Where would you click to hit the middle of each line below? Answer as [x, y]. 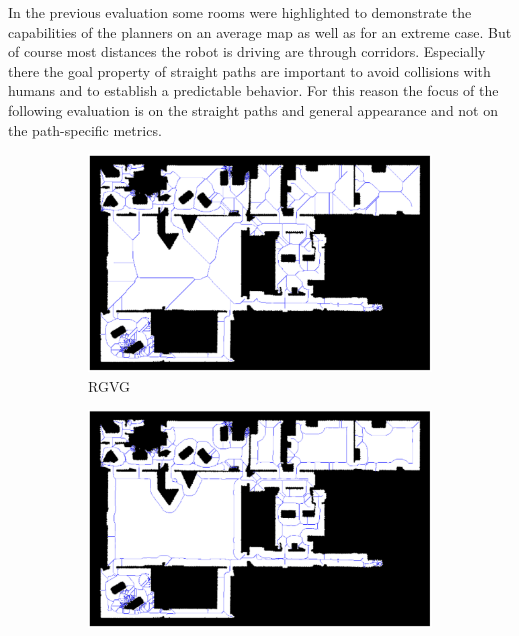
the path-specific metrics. [85, 129]
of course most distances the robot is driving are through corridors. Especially [247, 51]
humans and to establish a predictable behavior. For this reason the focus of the [253, 90]
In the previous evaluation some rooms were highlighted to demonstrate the [240, 12]
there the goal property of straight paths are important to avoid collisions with [249, 70]
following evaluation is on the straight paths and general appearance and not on [253, 109]
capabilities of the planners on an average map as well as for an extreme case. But [260, 31]
